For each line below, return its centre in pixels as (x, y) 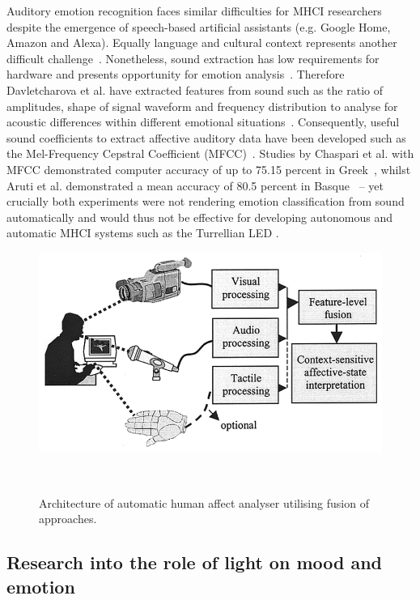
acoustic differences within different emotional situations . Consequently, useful (203, 122)
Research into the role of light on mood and (195, 562)
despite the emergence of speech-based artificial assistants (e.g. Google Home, (199, 26)
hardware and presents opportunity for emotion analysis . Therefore (176, 74)
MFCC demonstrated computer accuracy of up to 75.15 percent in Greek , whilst (209, 169)
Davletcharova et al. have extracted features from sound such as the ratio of (195, 89)
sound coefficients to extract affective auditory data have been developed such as (206, 137)
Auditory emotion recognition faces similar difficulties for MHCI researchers (194, 11)
